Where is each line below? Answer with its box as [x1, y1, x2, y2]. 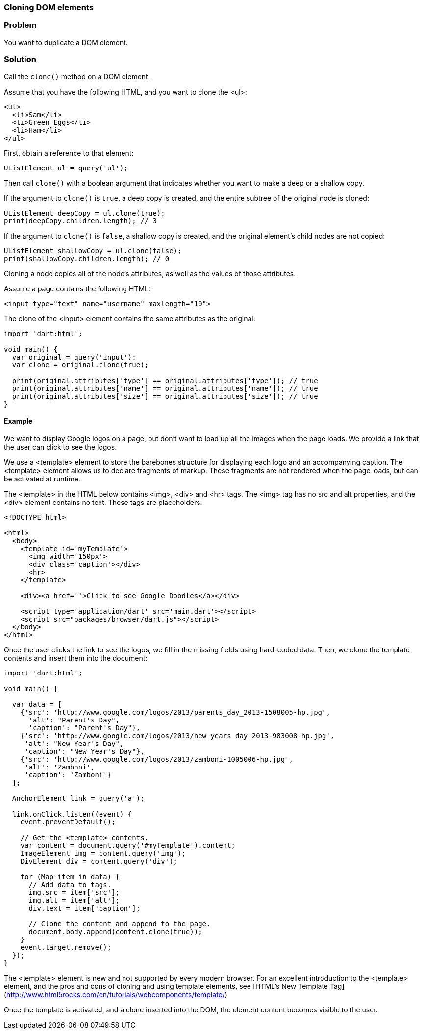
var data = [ [12, 700, 62, 708]
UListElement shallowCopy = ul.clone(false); [4, 246, 182, 255]
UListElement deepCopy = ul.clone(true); [4, 209, 165, 217]
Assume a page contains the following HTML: [4, 284, 151, 293]
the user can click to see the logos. [4, 442, 117, 451]
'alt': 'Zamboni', [25, 763, 95, 771]
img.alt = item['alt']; [28, 896, 120, 904]
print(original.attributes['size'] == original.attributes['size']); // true [12, 392, 318, 400]
